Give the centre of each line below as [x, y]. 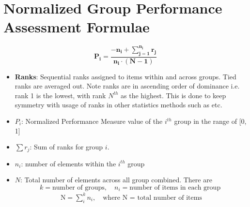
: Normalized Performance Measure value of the [92, 121]
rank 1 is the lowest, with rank [60, 95]
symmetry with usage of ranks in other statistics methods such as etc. [118, 105]
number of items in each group [175, 187]
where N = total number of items [152, 198]
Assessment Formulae [77, 27]
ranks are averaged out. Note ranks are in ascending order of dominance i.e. [127, 86]
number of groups [78, 187]
